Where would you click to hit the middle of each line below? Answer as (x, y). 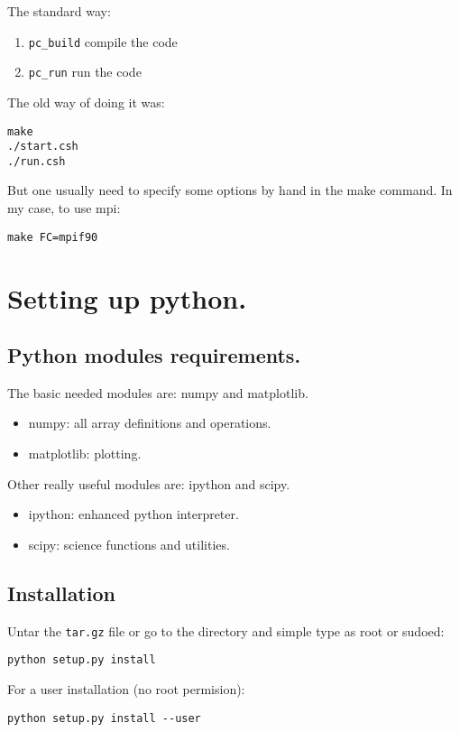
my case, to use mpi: (64, 208)
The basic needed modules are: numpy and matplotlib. (158, 392)
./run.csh (37, 161)
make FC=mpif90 (53, 237)
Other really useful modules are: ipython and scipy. (149, 483)
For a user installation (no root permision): (126, 688)
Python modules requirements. (154, 355)
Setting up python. (127, 297)
